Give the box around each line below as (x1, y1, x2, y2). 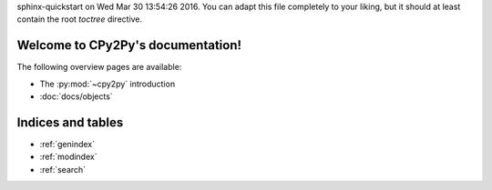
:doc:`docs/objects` (39, 91, 113, 102)
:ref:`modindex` (39, 151, 97, 163)
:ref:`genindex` (39, 138, 96, 149)
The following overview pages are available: (16, 62, 182, 73)
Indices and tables (16, 115, 124, 130)
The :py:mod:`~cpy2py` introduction (39, 78, 176, 89)
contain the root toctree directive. (16, 14, 143, 25)
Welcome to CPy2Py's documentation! (16, 37, 241, 54)
